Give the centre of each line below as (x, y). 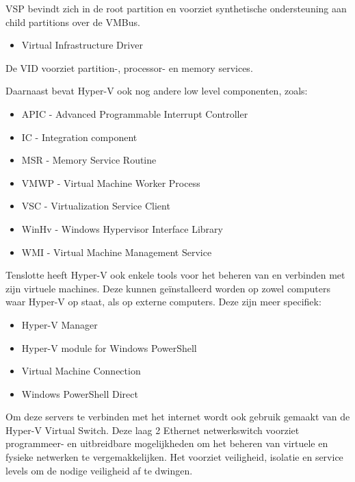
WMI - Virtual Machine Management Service (117, 252)
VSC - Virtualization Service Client (96, 206)
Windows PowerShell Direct (80, 393)
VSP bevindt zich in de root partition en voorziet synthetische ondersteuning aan (176, 8)
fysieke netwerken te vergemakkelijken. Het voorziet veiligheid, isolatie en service (174, 457)
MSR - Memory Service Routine (89, 160)
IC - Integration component (79, 137)
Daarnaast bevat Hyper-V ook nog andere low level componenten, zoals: (157, 91)
